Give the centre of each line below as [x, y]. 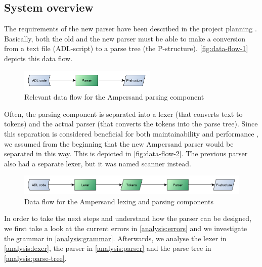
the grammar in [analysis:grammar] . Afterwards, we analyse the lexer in [115, 238]
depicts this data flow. [38, 58]
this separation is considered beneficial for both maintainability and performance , [132, 133]
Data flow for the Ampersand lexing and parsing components [119, 201]
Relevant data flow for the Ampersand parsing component [114, 97]
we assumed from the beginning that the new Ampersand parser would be [119, 143]
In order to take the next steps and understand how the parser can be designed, [128, 218]
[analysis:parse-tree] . [35, 258]
